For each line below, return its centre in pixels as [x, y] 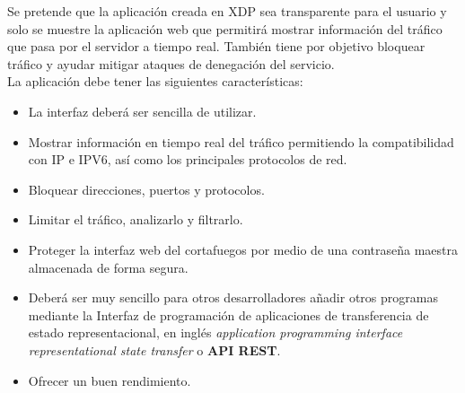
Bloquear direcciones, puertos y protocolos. [146, 189]
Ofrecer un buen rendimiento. [110, 380]
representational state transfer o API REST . [154, 349]
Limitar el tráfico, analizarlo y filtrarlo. [136, 219]
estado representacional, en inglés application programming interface [215, 332]
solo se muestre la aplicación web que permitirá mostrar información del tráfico [225, 28]
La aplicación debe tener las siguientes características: [155, 81]
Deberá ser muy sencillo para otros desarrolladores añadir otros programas [233, 297]
